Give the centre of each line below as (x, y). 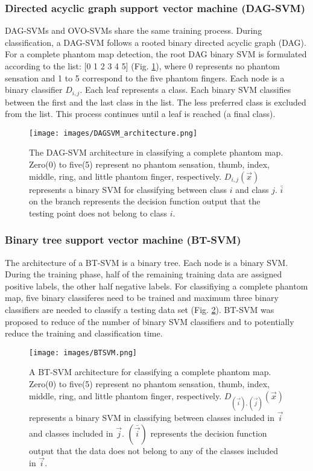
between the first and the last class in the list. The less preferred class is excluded (156, 102)
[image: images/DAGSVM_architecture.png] (113, 133)
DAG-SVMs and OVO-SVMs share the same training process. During (134, 30)
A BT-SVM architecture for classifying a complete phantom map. (150, 372)
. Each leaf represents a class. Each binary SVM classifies (185, 90)
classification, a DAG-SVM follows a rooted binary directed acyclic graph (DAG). (156, 42)
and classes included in (71, 433)
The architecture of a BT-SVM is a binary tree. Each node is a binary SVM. (147, 262)
